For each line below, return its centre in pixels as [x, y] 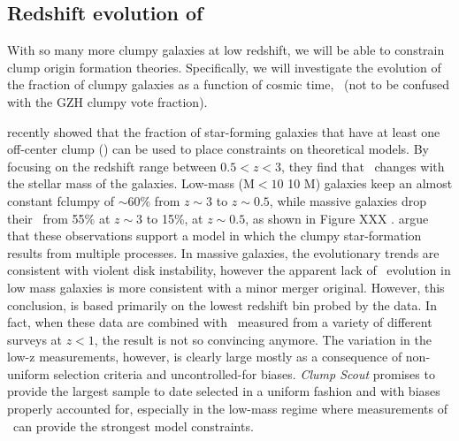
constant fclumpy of [61, 200]
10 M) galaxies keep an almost [370, 183]
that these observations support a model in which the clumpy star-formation [214, 236]
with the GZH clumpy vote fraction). [107, 101]
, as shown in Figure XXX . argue [337, 218]
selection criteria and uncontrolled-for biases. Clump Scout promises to [244, 373]
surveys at [35, 339]
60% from [154, 200]
